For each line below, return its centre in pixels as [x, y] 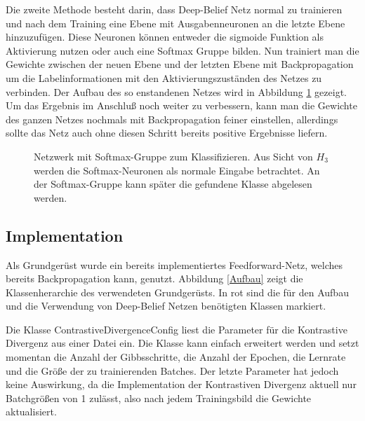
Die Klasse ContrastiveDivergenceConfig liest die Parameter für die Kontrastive [177, 329]
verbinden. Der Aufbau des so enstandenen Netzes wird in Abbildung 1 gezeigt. [176, 91]
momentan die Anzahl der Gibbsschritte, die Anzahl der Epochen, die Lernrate [176, 357]
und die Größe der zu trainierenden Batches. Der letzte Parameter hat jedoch [172, 370]
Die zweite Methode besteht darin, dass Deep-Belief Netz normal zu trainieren [174, 9]
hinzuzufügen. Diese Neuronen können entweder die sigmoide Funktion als [165, 37]
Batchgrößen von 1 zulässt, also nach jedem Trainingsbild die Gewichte [159, 398]
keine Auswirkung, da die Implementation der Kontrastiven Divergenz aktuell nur [181, 384]
